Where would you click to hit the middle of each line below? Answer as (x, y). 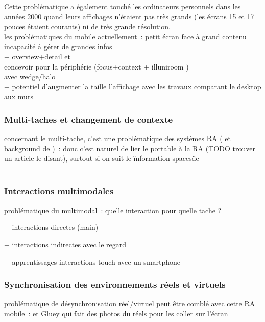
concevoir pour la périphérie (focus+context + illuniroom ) (97, 66)
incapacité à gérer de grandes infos (58, 46)
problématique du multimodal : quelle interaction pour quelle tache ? (113, 210)
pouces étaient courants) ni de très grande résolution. (87, 26)
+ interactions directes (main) (51, 227)
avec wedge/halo (30, 76)
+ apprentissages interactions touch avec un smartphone (92, 261)
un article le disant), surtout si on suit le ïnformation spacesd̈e (102, 158)
